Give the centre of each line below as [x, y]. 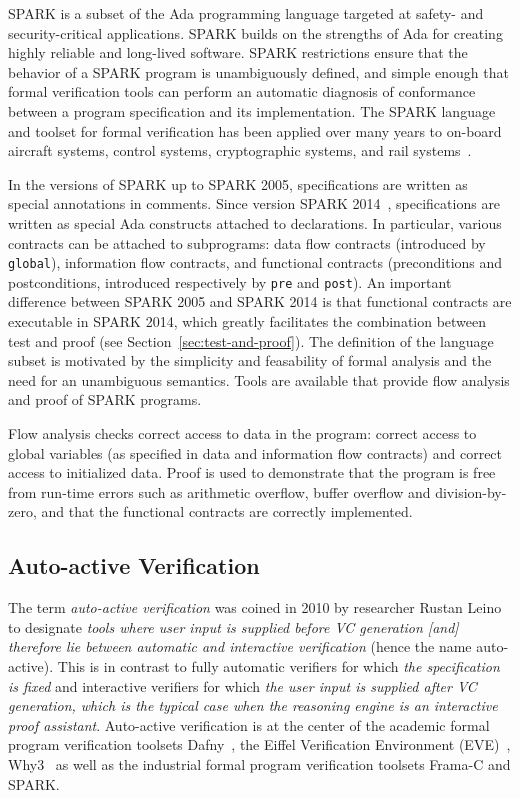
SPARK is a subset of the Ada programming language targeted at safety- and [246, 13]
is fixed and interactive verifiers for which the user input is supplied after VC [242, 685]
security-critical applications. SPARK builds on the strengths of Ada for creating [255, 32]
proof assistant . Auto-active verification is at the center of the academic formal [249, 724]
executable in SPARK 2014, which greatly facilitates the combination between [247, 321]
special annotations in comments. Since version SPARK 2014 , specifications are [254, 203]
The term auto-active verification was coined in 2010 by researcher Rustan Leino [255, 607]
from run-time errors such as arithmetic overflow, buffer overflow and [219, 491]
